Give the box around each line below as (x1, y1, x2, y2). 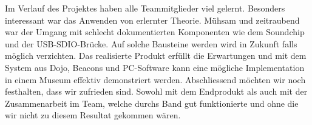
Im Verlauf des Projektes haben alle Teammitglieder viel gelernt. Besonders (5, 2, 285, 14)
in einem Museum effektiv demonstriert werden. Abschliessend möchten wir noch (5, 73, 306, 86)
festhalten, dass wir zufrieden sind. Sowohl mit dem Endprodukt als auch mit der (5, 85, 308, 98)
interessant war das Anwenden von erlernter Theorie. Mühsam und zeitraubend (5, 13, 300, 26)
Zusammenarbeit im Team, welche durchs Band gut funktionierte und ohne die (5, 96, 299, 109)
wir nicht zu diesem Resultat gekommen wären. (5, 109, 181, 121)
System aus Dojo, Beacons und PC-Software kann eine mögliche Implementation (5, 61, 305, 73)
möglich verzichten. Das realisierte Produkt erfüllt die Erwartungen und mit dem (5, 49, 307, 62)
